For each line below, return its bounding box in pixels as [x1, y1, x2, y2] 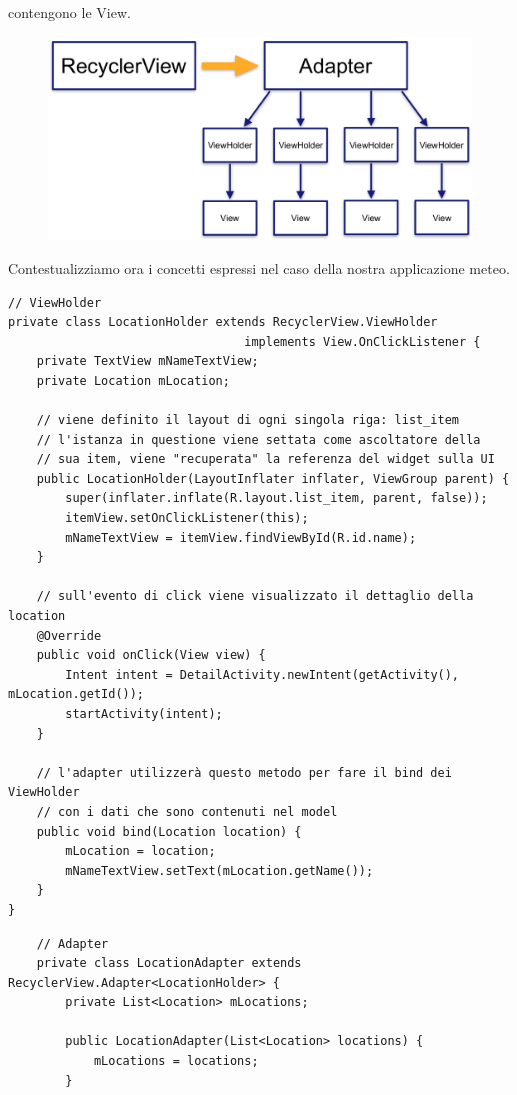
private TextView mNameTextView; [36, 354, 259, 369]
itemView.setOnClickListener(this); [65, 511, 309, 526]
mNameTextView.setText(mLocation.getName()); [65, 863, 374, 878]
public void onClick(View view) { [36, 648, 266, 663]
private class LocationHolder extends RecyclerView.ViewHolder [8, 315, 438, 330]
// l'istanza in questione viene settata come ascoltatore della [36, 432, 481, 447]
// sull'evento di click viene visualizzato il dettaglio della [36, 589, 474, 604]
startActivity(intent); [65, 706, 223, 721]
